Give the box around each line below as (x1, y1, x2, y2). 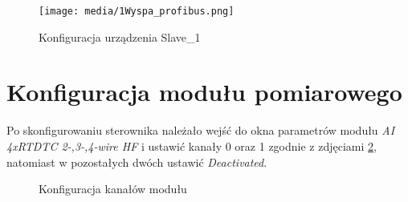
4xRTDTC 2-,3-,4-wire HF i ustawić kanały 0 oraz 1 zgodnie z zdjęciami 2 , (6, 137, 377, 154)
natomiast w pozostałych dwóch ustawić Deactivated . (6, 153, 267, 170)
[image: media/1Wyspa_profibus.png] (39, 6, 235, 17)
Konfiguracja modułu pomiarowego (6, 75, 402, 108)
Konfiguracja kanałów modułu (39, 180, 187, 197)
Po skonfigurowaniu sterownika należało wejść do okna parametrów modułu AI (6, 122, 395, 139)
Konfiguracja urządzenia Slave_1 (39, 28, 201, 45)
